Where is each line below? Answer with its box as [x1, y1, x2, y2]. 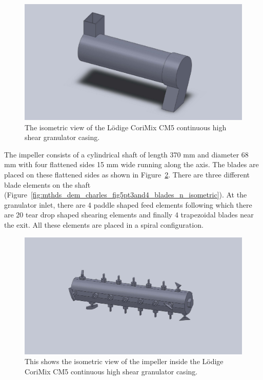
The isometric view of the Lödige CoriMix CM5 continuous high [25, 122, 227, 132]
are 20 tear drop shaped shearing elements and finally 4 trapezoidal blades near [4, 209, 254, 220]
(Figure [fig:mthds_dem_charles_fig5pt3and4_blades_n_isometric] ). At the [4, 189, 247, 200]
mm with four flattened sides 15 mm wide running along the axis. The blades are [4, 159, 259, 170]
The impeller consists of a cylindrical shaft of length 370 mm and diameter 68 [4, 149, 249, 159]
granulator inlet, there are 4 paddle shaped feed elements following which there [4, 199, 252, 210]
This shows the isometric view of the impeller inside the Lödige [25, 356, 224, 367]
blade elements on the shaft [4, 179, 91, 190]
